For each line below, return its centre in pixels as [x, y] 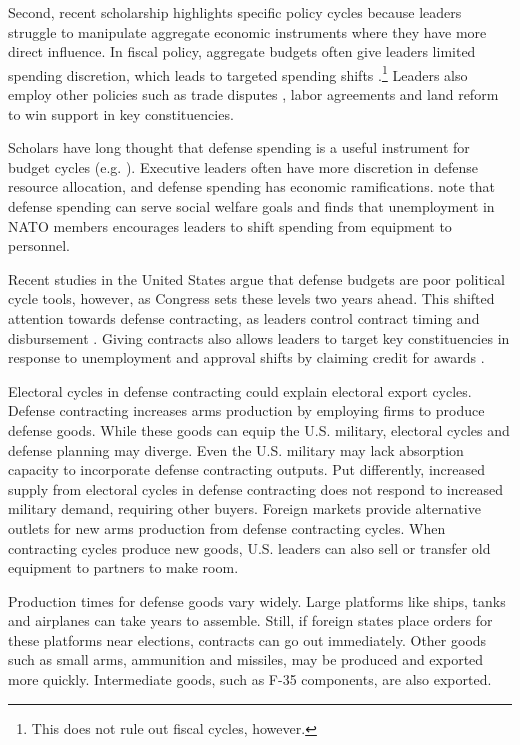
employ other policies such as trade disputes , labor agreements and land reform [253, 94]
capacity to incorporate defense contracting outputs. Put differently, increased [247, 469]
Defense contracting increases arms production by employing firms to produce [246, 410]
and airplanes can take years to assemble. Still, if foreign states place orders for [250, 620]
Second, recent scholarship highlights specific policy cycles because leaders [235, 12]
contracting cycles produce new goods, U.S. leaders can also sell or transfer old [249, 547]
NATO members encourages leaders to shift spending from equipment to [230, 225]
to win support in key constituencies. [121, 113]
